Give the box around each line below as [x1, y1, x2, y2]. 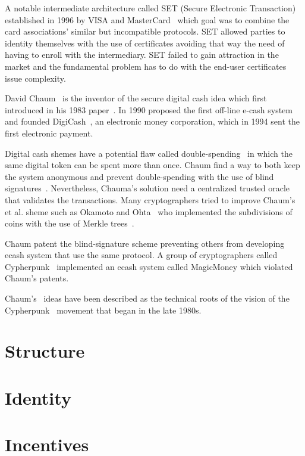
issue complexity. [5, 72, 66, 84]
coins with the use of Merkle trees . [5, 217, 134, 229]
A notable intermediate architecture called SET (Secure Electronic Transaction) [5, 2, 296, 14]
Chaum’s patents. [5, 272, 69, 284]
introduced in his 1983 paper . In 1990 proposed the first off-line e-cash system [5, 103, 293, 116]
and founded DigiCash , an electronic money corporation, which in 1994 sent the [5, 115, 300, 128]
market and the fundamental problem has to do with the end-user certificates [5, 60, 287, 72]
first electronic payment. [5, 126, 93, 139]
